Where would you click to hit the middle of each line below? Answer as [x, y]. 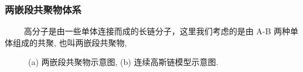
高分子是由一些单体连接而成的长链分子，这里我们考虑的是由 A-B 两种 [157, 31]
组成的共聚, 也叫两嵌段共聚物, [70, 42]
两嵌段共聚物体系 [43, 9]
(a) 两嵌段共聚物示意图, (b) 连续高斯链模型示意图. [123, 62]
